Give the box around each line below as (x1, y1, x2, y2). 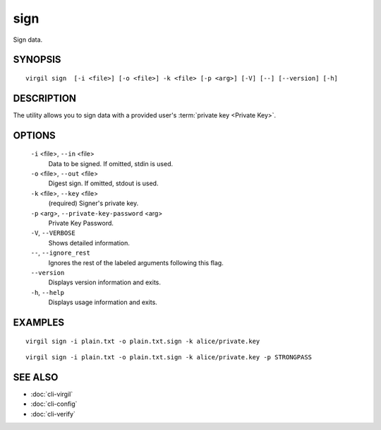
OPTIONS (13, 129, 56, 141)
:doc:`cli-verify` (30, 409, 75, 418)
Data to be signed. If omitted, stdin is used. (48, 159, 174, 168)
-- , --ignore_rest (30, 248, 91, 257)
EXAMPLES (13, 316, 65, 328)
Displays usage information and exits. (48, 298, 158, 307)
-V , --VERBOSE (30, 228, 75, 237)
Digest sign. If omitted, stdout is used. (48, 179, 159, 187)
